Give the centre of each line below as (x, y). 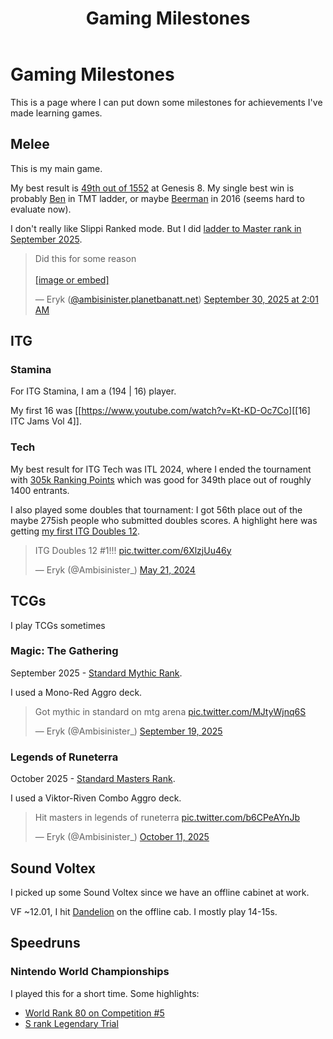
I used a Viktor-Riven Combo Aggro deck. (96, 798)
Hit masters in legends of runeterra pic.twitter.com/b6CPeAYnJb (167, 818)
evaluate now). (41, 209)
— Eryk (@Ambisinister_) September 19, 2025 (128, 731)
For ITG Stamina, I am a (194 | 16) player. (93, 391)
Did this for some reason (85, 258)
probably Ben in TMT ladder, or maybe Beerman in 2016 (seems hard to (157, 198)
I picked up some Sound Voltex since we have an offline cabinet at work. (160, 892)
